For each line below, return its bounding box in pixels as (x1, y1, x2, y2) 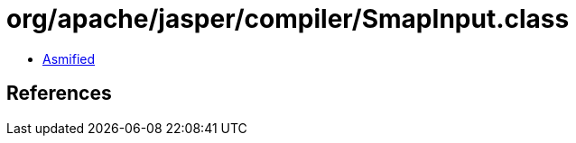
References (6, 82, 112, 105)
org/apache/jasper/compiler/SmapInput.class (6, 4, 570, 34)
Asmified (42, 50, 96, 67)
